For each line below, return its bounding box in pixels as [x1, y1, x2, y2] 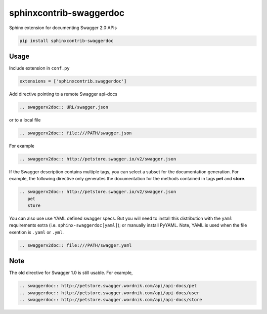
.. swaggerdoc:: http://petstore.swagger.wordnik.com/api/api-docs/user [19, 290, 200, 296]
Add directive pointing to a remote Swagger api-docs [9, 91, 118, 97]
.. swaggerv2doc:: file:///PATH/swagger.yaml [19, 242, 132, 248]
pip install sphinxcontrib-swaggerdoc [19, 38, 114, 43]
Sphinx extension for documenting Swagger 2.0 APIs [9, 25, 117, 31]
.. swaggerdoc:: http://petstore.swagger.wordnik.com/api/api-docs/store [19, 297, 202, 303]
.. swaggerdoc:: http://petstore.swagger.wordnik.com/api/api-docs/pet [19, 283, 197, 289]
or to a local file [9, 117, 41, 123]
